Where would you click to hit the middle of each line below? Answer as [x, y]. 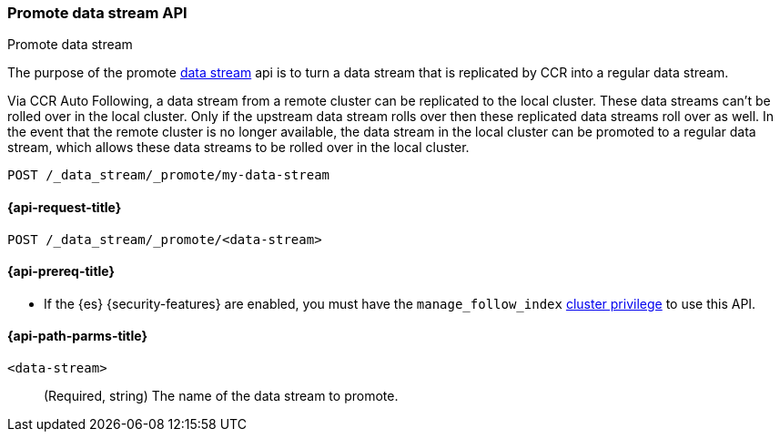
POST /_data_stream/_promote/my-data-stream [169, 175]
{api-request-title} [65, 207]
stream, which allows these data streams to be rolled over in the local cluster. [238, 148]
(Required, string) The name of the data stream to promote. [221, 396]
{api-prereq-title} [61, 271]
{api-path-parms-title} [78, 336]
